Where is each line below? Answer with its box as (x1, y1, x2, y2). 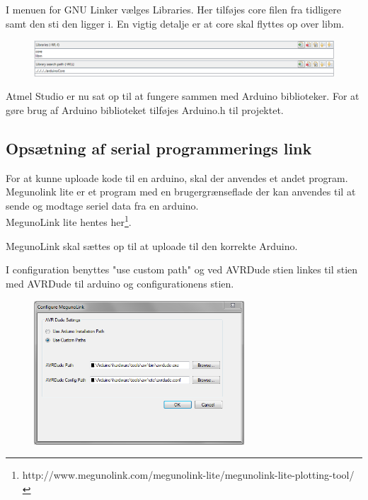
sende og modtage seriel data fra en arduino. (6, 198, 199, 212)
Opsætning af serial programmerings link (6, 137, 312, 159)
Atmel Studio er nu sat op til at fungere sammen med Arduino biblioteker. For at (6, 89, 360, 103)
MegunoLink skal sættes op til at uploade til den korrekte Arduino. (6, 238, 298, 253)
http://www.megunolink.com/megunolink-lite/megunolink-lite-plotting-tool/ (22, 467, 355, 482)
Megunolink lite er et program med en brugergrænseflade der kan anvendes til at (6, 184, 356, 199)
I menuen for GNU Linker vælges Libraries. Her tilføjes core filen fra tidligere (6, 2, 341, 16)
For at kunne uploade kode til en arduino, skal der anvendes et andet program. (6, 170, 348, 185)
